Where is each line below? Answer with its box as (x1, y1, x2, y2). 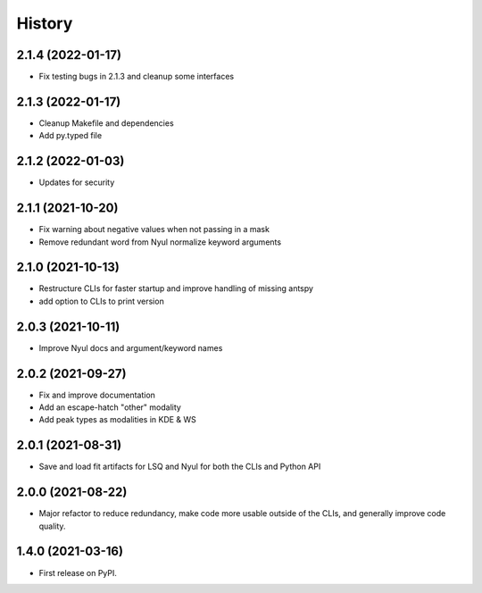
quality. (38, 521, 66, 531)
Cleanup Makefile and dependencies (38, 117, 174, 129)
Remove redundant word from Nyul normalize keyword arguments (38, 237, 281, 247)
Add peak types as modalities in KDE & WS (38, 414, 196, 425)
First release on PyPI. (38, 567, 118, 578)
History (16, 13, 73, 33)
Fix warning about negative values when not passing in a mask (38, 224, 270, 235)
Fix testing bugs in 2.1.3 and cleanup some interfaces (38, 71, 235, 82)
